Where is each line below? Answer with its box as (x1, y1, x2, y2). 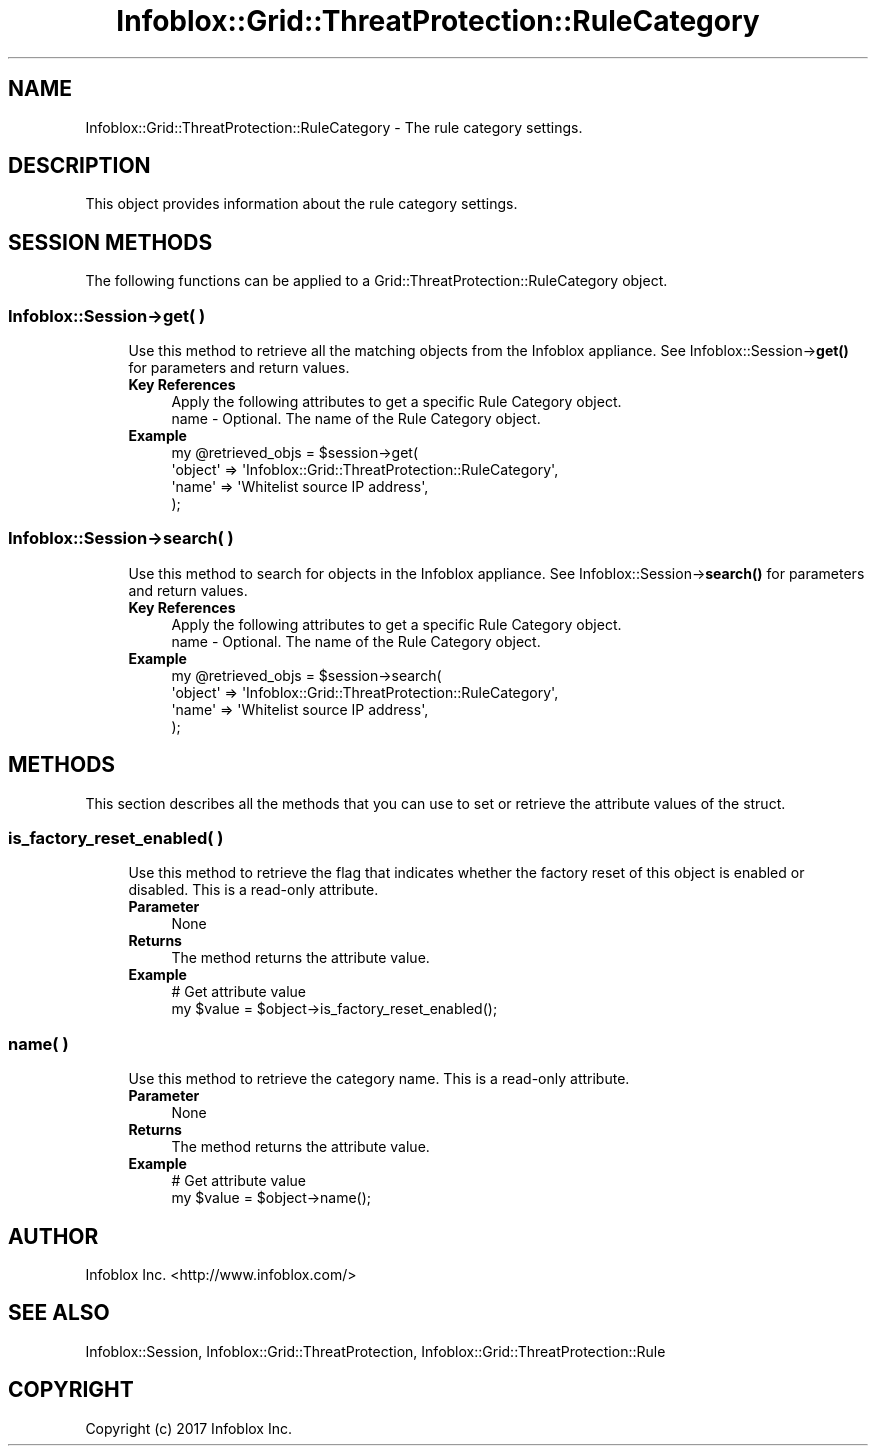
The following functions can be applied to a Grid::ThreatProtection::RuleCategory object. (85, 272, 668, 290)
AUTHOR (8, 1223, 99, 1249)
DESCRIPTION (8, 153, 151, 179)
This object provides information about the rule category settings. (85, 195, 518, 213)
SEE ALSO (8, 1300, 110, 1326)
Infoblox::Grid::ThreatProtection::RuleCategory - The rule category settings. (85, 118, 583, 136)
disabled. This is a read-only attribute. (128, 881, 379, 899)
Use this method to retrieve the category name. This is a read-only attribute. (128, 1070, 630, 1088)
